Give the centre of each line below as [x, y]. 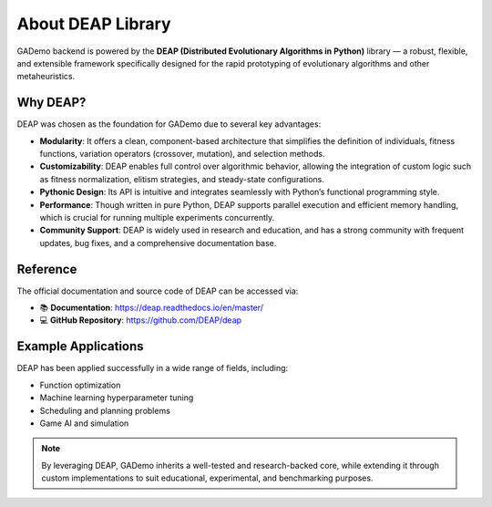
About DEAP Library [94, 24]
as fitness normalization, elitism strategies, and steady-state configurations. [182, 179]
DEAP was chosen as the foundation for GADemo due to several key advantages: [169, 124]
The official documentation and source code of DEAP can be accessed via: [158, 291]
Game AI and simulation [84, 423]
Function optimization [80, 385]
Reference [47, 269]
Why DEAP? [51, 103]
